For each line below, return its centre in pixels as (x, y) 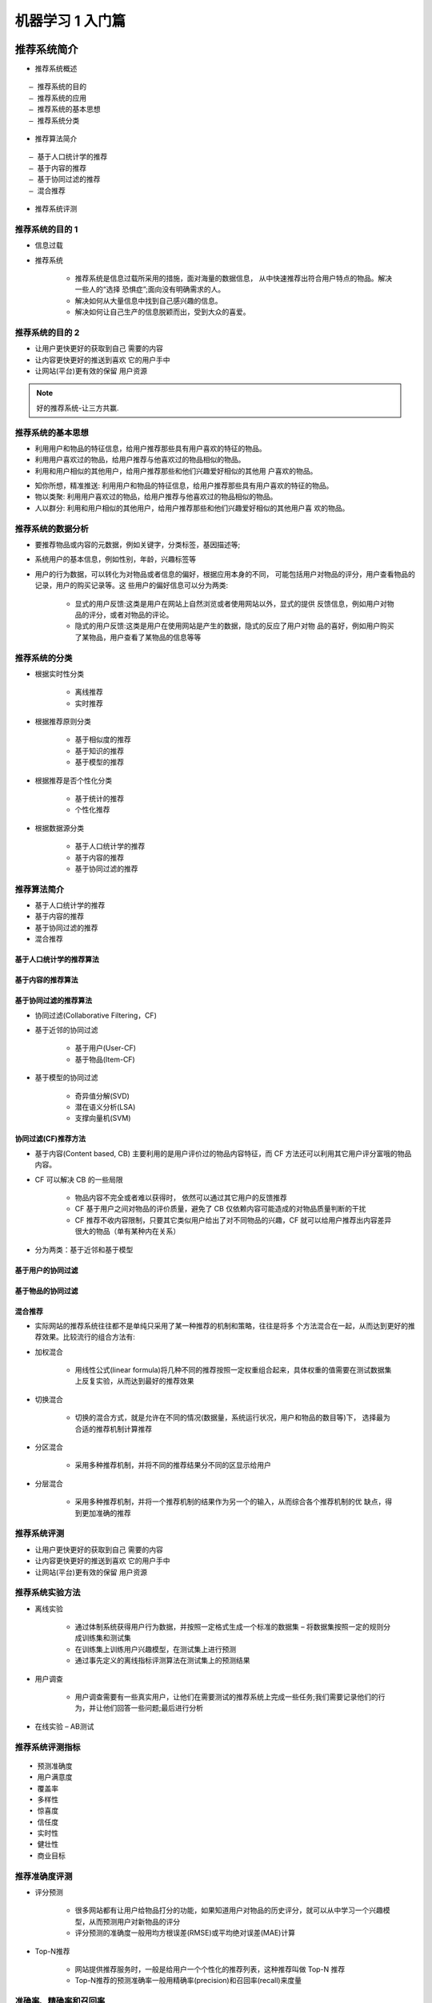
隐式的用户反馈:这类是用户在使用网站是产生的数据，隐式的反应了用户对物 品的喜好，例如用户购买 (234, 626)
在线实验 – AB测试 (64, 1726)
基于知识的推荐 (99, 751)
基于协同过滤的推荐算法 (53, 1001)
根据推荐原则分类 (63, 722)
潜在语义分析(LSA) (105, 1107)
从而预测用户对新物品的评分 (134, 1921)
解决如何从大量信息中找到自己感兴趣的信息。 (148, 300)
